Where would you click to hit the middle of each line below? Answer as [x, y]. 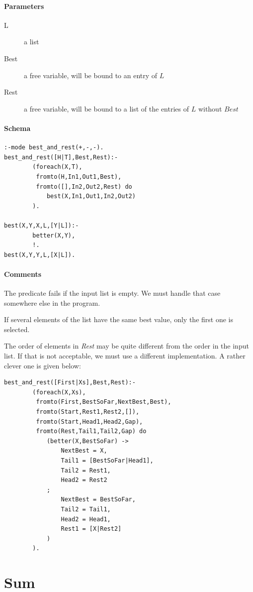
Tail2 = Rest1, [86, 470]
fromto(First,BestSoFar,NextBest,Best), [104, 402]
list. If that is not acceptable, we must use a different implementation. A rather [125, 356]
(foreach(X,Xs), [59, 392]
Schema [17, 128]
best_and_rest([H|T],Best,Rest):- [61, 157]
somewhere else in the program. [52, 302]
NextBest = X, [84, 451]
